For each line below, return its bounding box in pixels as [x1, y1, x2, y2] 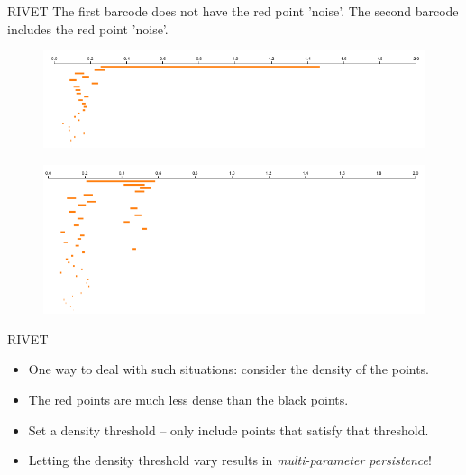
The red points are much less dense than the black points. [28, 390, 349, 408]
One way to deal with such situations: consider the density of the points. [28, 360, 430, 379]
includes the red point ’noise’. [7, 19, 169, 38]
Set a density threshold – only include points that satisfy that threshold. [28, 420, 429, 439]
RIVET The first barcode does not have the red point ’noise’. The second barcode [7, 2, 459, 20]
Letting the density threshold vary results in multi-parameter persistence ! [28, 451, 432, 470]
